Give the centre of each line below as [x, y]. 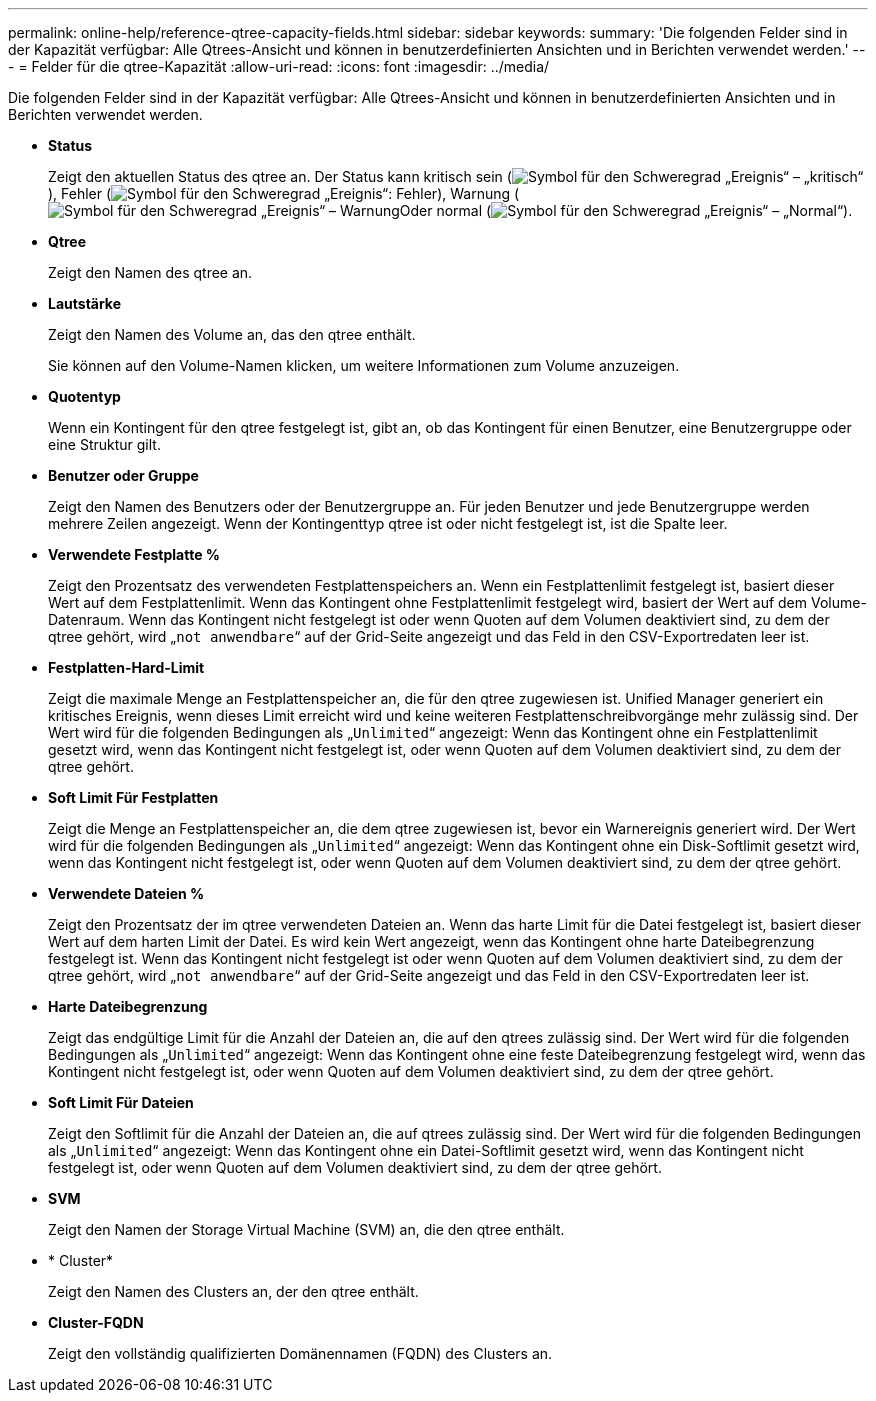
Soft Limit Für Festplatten [133, 797]
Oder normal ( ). [626, 210]
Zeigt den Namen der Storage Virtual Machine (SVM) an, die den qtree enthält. [306, 1229]
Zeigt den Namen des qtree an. [150, 272]
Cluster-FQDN [96, 1322]
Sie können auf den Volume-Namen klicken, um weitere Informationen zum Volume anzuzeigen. [364, 365]
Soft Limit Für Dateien [121, 1102]
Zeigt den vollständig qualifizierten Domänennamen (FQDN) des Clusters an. [300, 1353]
